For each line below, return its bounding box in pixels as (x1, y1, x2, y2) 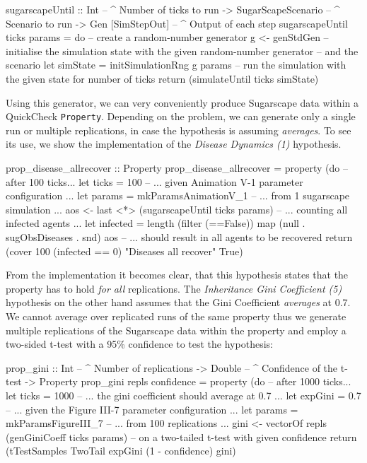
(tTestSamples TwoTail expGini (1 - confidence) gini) (6, 443, 236, 458)
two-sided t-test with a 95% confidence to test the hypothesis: (6, 336, 273, 351)
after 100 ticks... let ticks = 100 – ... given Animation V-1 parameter (6, 174, 303, 189)
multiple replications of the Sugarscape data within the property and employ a (6, 322, 346, 337)
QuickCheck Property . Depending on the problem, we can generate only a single (6, 109, 356, 124)
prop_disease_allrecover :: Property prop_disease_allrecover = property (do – (6, 160, 348, 175)
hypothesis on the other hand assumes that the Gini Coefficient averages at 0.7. (6, 295, 351, 310)
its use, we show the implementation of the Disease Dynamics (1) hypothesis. (6, 136, 342, 151)
